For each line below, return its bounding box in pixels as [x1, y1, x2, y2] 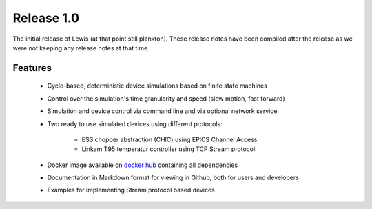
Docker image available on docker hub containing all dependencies [47, 161, 238, 169]
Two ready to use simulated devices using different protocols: [47, 119, 223, 128]
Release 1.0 [12, 10, 79, 26]
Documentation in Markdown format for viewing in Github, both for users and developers [47, 173, 300, 182]
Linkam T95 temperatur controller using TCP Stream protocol [81, 145, 256, 153]
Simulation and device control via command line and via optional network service [47, 107, 278, 115]
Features [12, 62, 52, 74]
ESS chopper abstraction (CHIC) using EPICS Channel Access [81, 135, 258, 143]
